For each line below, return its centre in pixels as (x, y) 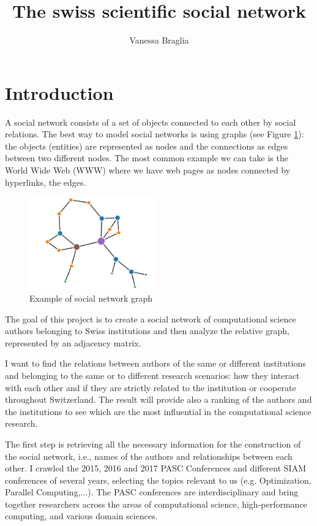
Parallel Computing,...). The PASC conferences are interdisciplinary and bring (152, 492)
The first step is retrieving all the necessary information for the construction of (153, 444)
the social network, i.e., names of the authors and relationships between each (149, 456)
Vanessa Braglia (159, 40)
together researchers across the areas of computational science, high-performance (156, 504)
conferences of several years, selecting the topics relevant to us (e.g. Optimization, (158, 480)
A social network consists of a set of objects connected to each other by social (151, 122)
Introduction (59, 92)
